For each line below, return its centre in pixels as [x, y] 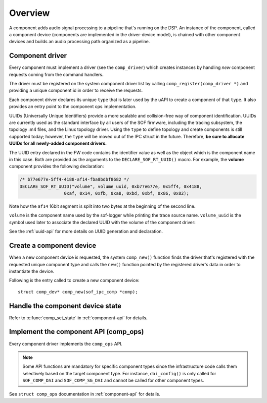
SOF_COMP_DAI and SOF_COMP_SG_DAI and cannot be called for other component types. [113, 380]
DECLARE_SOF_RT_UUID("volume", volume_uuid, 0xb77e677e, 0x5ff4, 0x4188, [111, 186]
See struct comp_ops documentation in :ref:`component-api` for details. [85, 394]
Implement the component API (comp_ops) [77, 332]
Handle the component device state [65, 306]
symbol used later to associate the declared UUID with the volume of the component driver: [102, 222]
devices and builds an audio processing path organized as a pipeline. [80, 42]
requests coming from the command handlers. [56, 74]
